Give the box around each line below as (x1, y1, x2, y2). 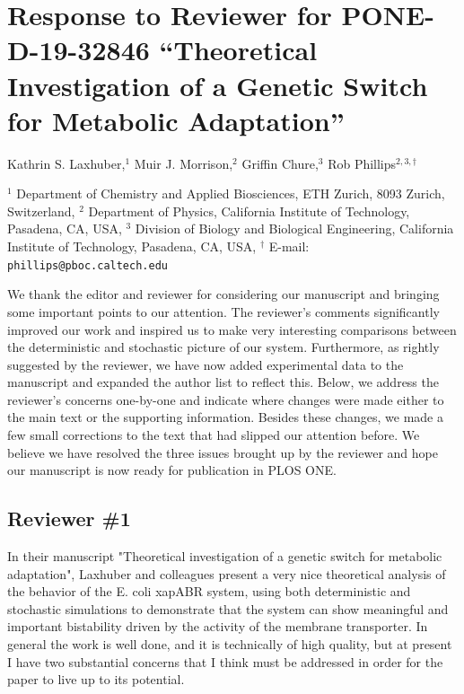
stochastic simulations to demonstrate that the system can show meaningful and (7, 599, 449, 618)
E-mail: (268, 237, 310, 256)
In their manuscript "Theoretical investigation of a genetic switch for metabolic (7, 547, 442, 566)
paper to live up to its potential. (7, 670, 185, 689)
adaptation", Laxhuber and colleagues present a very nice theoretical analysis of (7, 564, 446, 583)
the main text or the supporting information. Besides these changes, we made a (7, 408, 443, 426)
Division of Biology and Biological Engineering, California (135, 219, 454, 238)
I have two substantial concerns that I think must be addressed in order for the (7, 652, 443, 671)
